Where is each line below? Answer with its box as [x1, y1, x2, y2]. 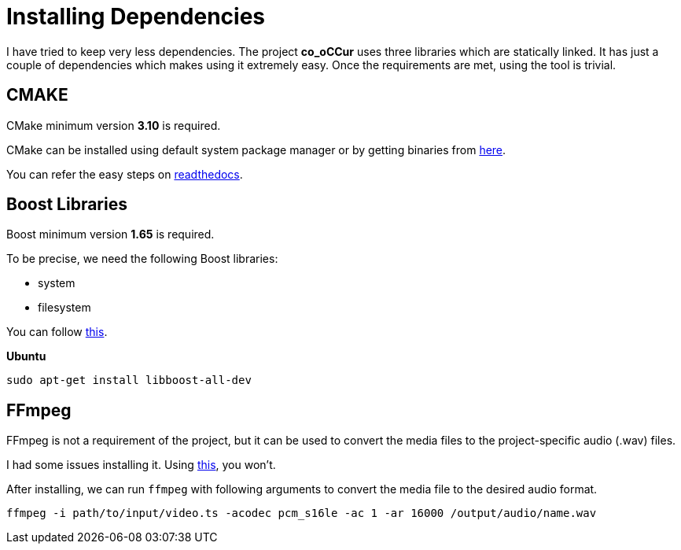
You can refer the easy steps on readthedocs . [6, 167, 243, 181]
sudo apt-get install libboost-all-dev [6, 374, 252, 387]
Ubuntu [6, 349, 46, 364]
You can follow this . [6, 325, 108, 339]
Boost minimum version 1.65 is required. [6, 227, 215, 242]
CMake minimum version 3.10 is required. [6, 118, 221, 132]
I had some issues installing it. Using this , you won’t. [6, 458, 276, 472]
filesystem [38, 301, 91, 315]
